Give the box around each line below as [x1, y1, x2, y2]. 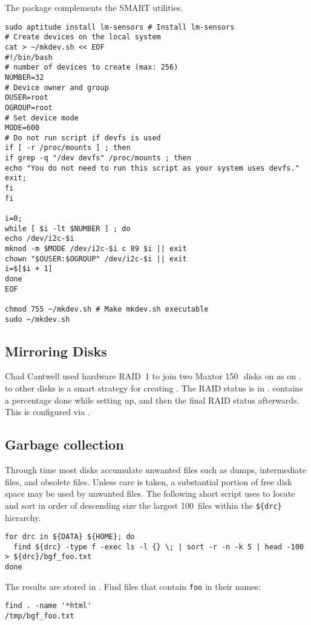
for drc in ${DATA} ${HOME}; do [5, 532, 135, 542]
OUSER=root [5, 93, 48, 102]
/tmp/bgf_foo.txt [5, 612, 74, 621]
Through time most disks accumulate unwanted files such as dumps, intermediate [5, 463, 306, 476]
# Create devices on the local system [5, 33, 161, 42]
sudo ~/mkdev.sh [5, 315, 70, 324]
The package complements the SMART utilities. [5, 1, 183, 13]
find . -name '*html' [5, 601, 92, 610]
